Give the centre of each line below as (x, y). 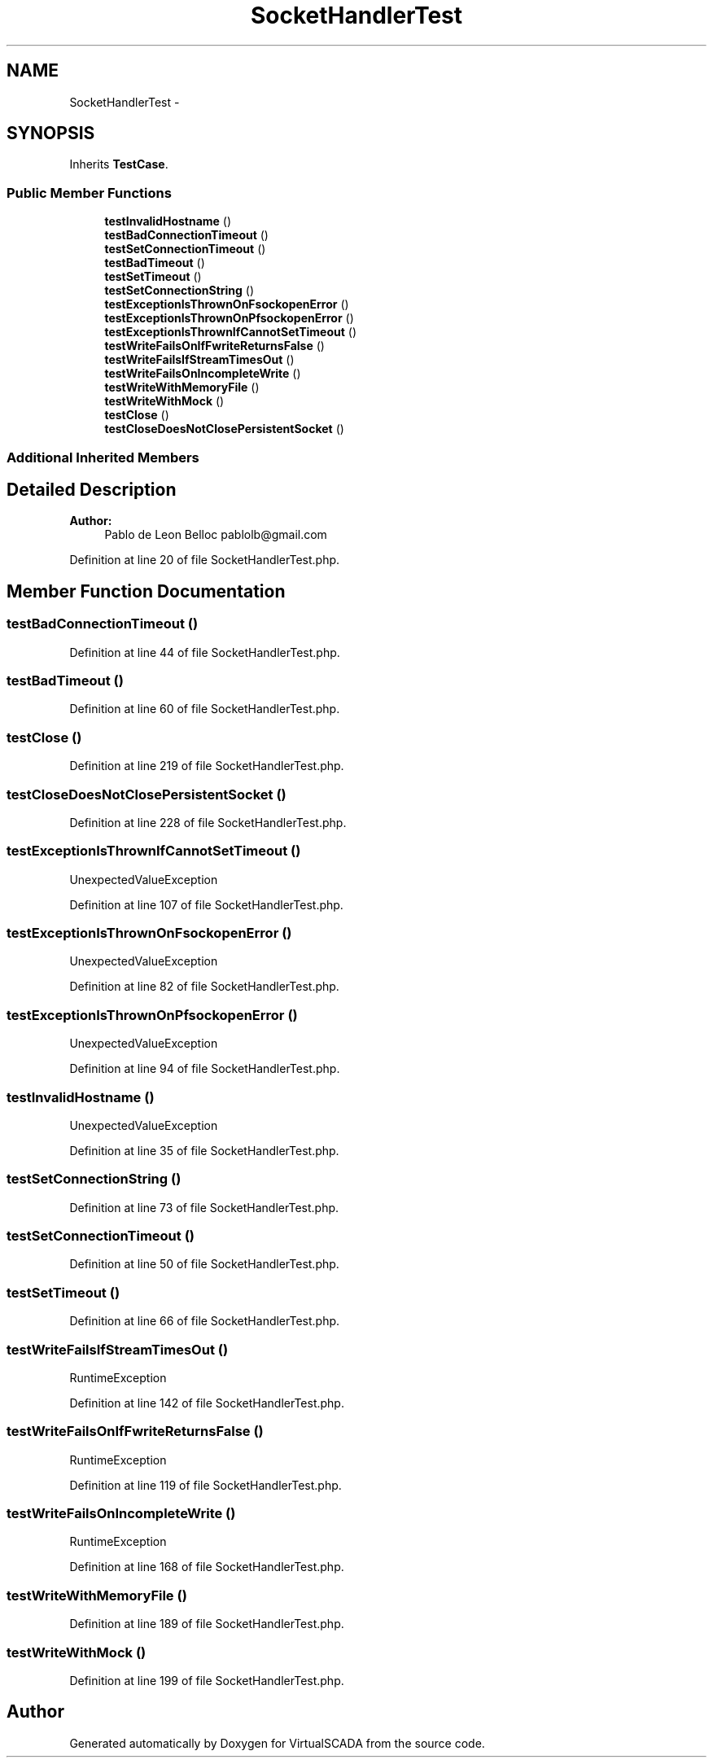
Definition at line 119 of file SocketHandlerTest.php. (206, 1485)
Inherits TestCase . (119, 164)
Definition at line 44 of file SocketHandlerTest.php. (205, 652)
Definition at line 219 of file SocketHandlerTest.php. (207, 766)
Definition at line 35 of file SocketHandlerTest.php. (204, 1150)
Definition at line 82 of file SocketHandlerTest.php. (204, 987)
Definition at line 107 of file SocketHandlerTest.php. (206, 904)
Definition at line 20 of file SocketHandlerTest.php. (205, 560)
